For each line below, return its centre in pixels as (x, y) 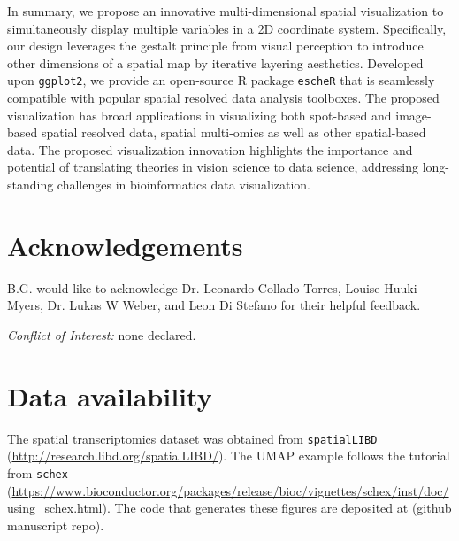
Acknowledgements (125, 245)
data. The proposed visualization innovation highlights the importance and (210, 149)
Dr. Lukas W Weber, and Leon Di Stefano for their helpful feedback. (234, 305)
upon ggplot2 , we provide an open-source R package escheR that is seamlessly (221, 80)
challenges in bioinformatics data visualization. (184, 184)
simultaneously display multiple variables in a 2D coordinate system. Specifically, (227, 28)
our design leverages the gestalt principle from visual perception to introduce (215, 46)
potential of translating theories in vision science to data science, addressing (213, 167)
